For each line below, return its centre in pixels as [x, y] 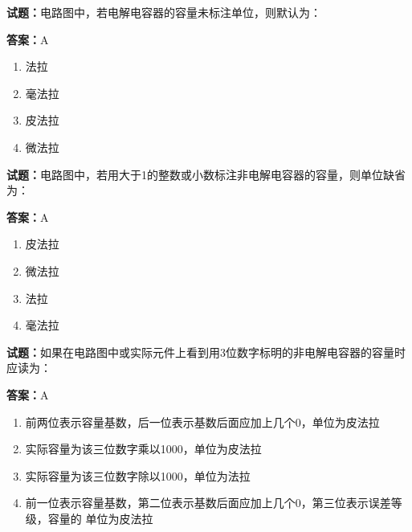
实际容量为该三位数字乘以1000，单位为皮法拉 [143, 449]
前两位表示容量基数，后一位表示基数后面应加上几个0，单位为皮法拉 [202, 422]
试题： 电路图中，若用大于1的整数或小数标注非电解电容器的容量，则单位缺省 [206, 174]
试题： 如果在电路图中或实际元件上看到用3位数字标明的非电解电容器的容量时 [206, 352]
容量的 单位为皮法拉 [100, 518]
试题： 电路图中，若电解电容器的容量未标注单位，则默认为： [164, 12]
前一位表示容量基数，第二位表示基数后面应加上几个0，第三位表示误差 [208, 503]
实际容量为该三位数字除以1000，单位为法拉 [138, 475]
